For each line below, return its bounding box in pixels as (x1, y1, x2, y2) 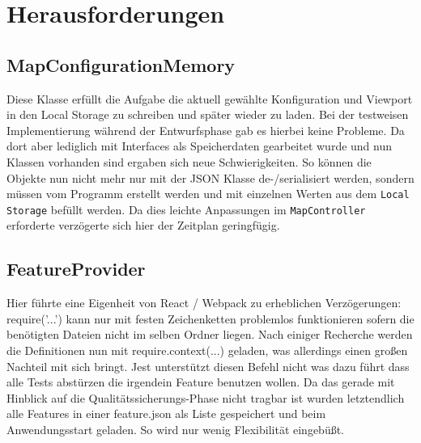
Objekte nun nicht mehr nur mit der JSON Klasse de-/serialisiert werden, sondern (6, 169, 415, 186)
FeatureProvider (6, 256, 146, 281)
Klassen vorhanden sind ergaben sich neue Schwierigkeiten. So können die (6, 153, 372, 170)
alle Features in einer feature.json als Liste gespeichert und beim (6, 405, 326, 422)
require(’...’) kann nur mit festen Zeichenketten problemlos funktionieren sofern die (6, 310, 415, 327)
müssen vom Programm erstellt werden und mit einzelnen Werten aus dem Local (6, 185, 410, 202)
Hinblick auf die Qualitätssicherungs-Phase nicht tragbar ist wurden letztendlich (6, 389, 405, 406)
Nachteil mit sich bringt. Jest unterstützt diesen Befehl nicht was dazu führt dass (6, 357, 410, 374)
